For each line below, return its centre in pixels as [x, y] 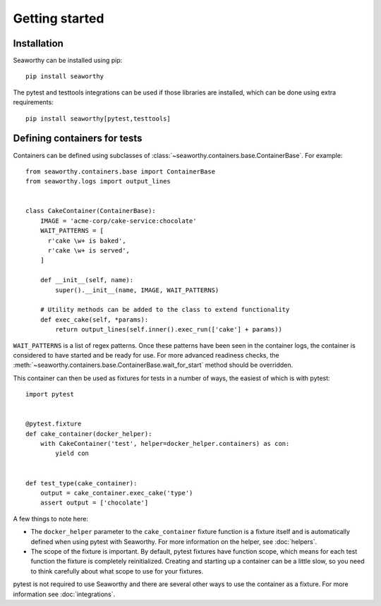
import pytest [50, 394]
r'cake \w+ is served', [89, 251]
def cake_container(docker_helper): [89, 434]
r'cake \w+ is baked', [87, 241]
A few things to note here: [50, 519]
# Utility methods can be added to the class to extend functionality [165, 310]
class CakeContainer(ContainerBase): [91, 211]
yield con [72, 454]
